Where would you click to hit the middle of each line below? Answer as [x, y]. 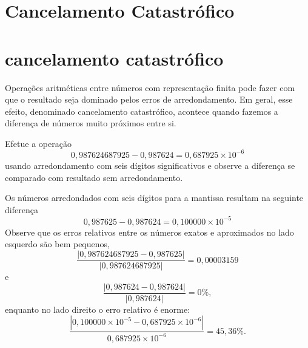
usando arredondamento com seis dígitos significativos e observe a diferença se [150, 165]
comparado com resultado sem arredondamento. [94, 177]
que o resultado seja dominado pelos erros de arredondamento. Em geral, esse [149, 99]
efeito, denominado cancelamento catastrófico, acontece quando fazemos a [142, 111]
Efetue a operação [38, 143]
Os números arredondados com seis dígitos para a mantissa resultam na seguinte [154, 198]
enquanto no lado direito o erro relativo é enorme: [98, 309]
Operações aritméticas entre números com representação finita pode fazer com [150, 87]
